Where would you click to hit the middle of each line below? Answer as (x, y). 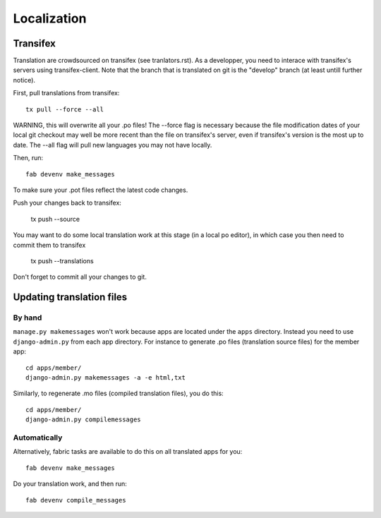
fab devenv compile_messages (76, 500)
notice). (24, 80)
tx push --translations (62, 260)
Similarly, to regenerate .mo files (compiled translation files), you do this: (118, 393)
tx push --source (55, 219)
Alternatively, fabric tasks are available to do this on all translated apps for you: (128, 452)
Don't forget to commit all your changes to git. (80, 277)
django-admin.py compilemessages (83, 420)
